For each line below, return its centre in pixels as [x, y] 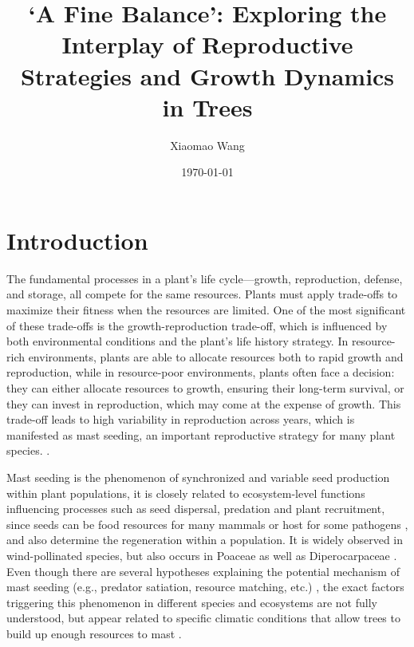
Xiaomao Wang [207, 145]
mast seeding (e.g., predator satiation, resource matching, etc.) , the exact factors [205, 587]
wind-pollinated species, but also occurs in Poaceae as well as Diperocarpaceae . [202, 555]
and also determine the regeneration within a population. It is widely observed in [205, 540]
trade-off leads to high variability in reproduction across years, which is [181, 419]
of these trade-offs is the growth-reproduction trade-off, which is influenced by [197, 325]
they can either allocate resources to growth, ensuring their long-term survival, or [205, 387]
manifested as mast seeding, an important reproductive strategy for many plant [201, 434]
